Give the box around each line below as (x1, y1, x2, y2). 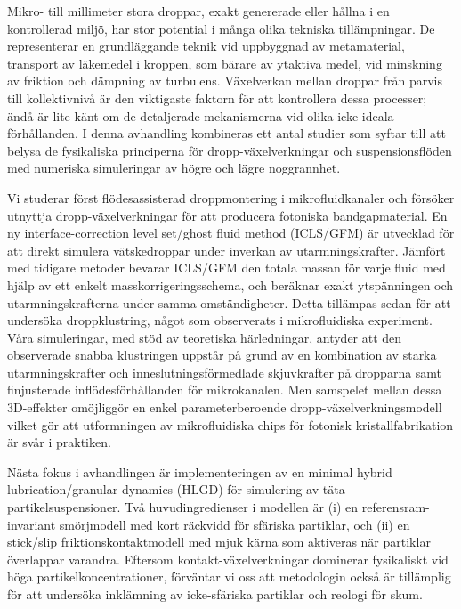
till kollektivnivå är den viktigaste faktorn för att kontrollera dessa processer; (7, 88, 427, 107)
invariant (7, 515, 56, 533)
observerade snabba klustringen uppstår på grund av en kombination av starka (7, 345, 437, 364)
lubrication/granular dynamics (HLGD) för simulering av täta (7, 480, 345, 499)
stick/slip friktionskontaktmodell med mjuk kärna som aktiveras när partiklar (7, 532, 431, 551)
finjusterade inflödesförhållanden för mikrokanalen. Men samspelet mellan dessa (7, 380, 442, 399)
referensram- (361, 498, 430, 516)
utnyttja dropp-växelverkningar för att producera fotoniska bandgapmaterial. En (7, 206, 448, 224)
